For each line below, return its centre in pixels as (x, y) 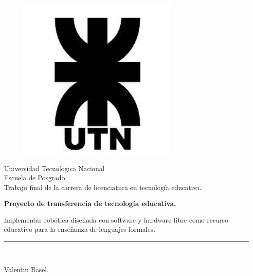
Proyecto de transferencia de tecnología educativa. (90, 203)
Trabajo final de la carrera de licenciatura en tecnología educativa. (103, 187)
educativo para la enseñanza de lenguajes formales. (80, 229)
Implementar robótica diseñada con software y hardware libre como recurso (116, 219)
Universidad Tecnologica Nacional (54, 168)
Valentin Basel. (27, 269)
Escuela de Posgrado (35, 178)
